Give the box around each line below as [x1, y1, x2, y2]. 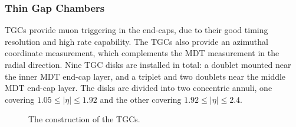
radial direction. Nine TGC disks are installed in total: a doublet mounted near [5, 58, 291, 70]
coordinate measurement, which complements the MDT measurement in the [5, 47, 279, 59]
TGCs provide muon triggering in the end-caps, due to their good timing [5, 24, 268, 36]
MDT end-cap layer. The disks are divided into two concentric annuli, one [5, 82, 272, 94]
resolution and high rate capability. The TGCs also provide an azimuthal [5, 35, 268, 47]
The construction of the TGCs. [28, 113, 140, 125]
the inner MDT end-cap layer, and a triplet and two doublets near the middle [5, 70, 286, 82]
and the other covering [100, 93, 182, 105]
